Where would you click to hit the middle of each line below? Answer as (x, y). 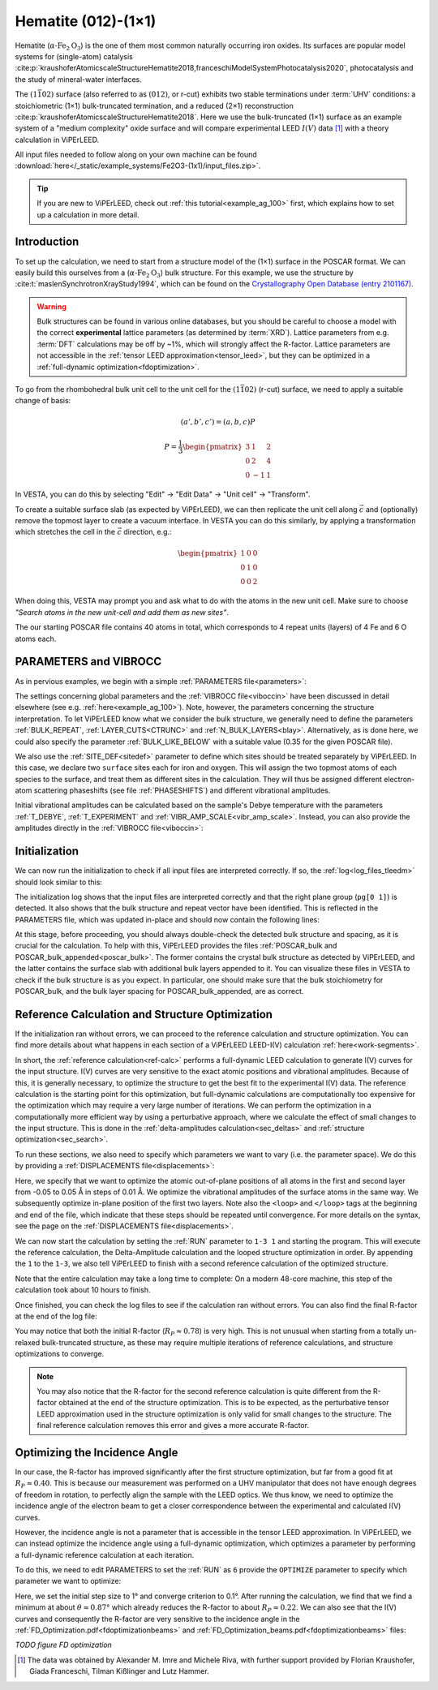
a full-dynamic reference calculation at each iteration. (105, 1555)
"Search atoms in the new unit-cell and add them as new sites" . (122, 612)
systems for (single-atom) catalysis (74, 56)
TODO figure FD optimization (64, 1645)
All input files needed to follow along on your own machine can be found (136, 155)
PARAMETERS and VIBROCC (88, 662)
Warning (52, 306)
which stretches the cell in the (65, 532)
